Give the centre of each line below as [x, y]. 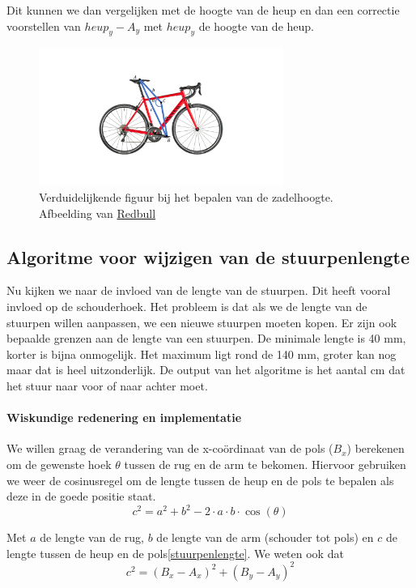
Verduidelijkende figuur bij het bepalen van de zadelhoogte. [186, 197]
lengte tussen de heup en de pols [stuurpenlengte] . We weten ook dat [175, 553]
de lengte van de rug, [92, 537]
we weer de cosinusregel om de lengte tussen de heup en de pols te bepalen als [200, 480]
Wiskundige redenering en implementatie [124, 418]
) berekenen [376, 448]
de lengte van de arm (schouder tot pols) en [265, 537]
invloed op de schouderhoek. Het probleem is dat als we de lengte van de [187, 307]
